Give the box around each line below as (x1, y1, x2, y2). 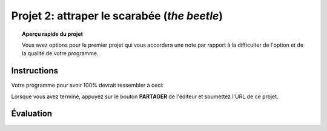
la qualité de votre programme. (22, 50, 99, 57)
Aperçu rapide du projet (22, 30, 83, 38)
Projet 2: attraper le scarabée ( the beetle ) (11, 9, 223, 22)
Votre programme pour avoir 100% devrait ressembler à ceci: (11, 82, 163, 89)
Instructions (11, 65, 59, 76)
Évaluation (11, 109, 53, 119)
